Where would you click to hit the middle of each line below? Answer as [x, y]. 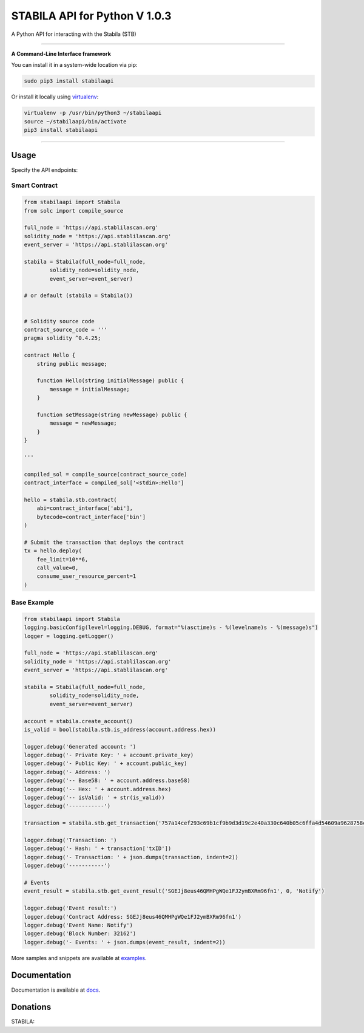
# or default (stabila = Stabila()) [79, 296]
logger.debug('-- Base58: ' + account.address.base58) [107, 781]
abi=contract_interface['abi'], [85, 508]
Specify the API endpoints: [45, 170]
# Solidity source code [59, 321]
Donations [31, 1007]
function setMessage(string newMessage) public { [112, 414]
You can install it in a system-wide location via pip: [74, 65]
